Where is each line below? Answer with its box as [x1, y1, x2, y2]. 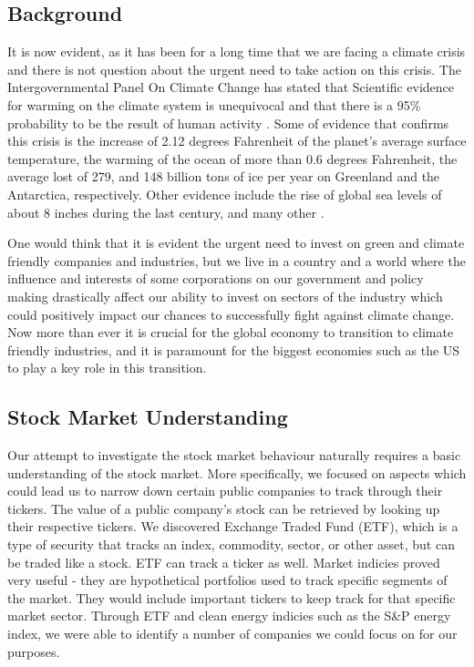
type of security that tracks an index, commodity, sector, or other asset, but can [7, 535, 455, 554]
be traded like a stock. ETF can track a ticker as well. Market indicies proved [7, 552, 440, 571]
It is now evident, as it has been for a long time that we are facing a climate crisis [7, 42, 466, 61]
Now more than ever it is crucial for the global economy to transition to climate [7, 323, 454, 342]
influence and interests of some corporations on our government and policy [7, 269, 424, 288]
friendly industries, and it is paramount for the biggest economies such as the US [7, 340, 460, 359]
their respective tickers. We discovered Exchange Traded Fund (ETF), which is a [7, 517, 459, 536]
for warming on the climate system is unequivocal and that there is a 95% [7, 95, 421, 114]
